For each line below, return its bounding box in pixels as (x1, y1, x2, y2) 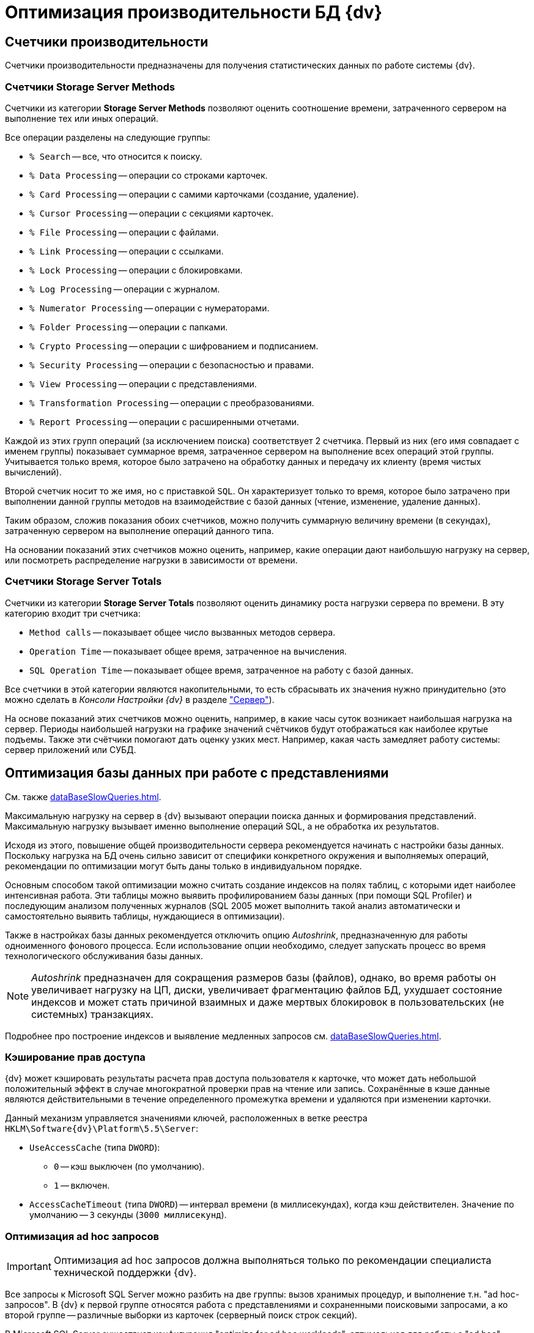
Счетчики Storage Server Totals (5, 575, 162, 588)
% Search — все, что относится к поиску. (29, 150, 202, 162)
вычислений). (5, 466, 62, 477)
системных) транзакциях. (31, 1008, 154, 1020)
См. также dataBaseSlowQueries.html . (5, 791, 161, 802)
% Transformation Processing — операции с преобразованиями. (29, 397, 314, 408)
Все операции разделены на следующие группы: (5, 132, 210, 143)
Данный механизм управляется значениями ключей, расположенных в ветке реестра (5, 1113, 368, 1124)
